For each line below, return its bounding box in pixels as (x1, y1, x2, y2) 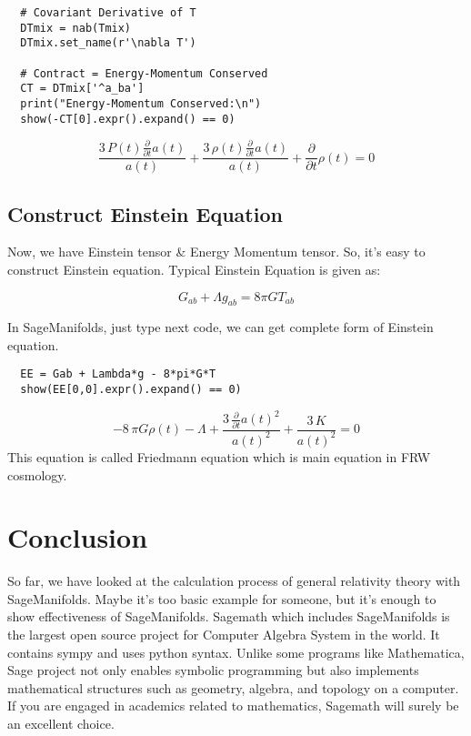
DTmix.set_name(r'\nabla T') (20, 36, 196, 50)
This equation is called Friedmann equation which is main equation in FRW (7, 447, 431, 466)
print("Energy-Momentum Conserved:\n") (20, 96, 262, 110)
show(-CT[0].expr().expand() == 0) (20, 112, 235, 126)
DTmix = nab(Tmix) (20, 21, 132, 35)
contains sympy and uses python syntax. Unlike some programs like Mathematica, (7, 642, 465, 661)
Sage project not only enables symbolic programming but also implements (7, 660, 419, 680)
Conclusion (7, 519, 148, 556)
